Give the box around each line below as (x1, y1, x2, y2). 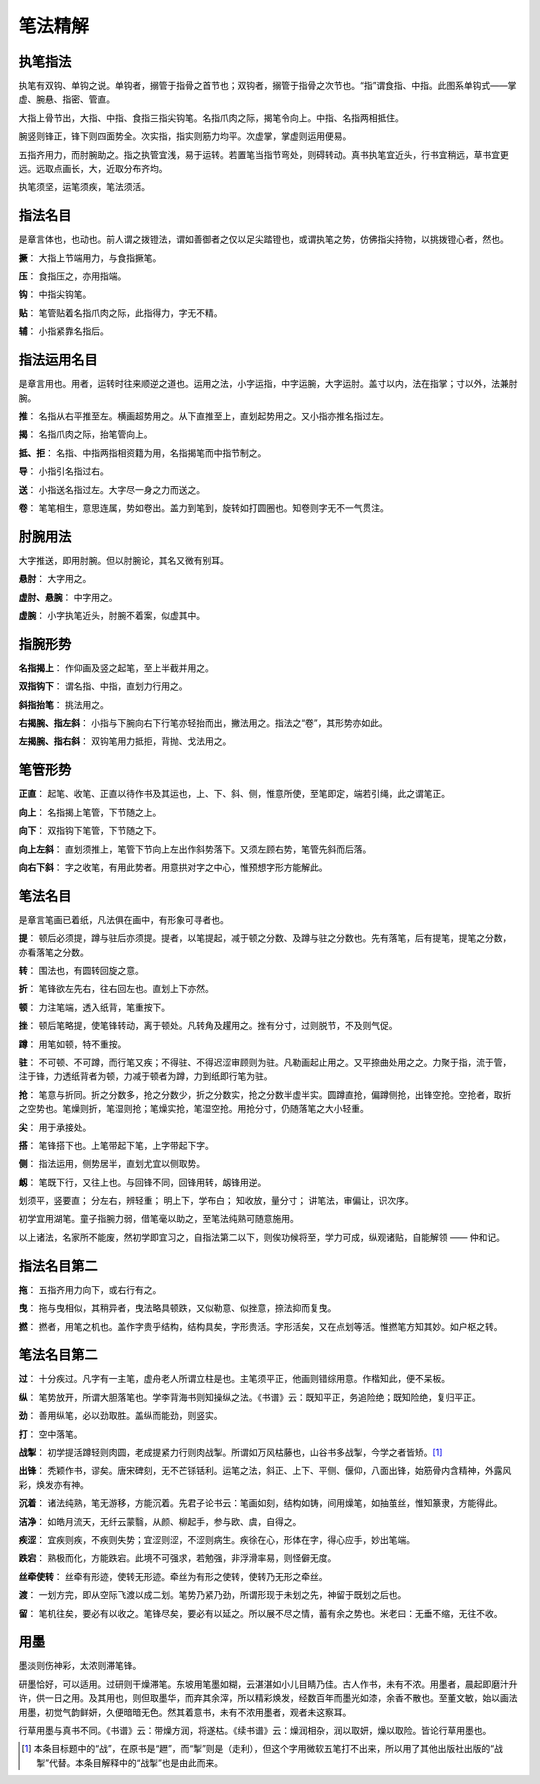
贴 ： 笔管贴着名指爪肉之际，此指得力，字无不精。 (18, 306, 223, 319)
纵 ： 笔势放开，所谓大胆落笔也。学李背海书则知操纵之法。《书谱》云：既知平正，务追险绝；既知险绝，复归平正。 (18, 1391, 481, 1403)
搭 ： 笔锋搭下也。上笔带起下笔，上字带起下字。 (18, 1139, 214, 1151)
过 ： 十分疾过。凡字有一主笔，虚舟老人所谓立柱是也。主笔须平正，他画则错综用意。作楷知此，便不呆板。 (18, 1373, 450, 1385)
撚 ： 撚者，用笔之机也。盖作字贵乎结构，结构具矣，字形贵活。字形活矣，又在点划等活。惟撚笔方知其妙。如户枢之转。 (18, 1320, 503, 1332)
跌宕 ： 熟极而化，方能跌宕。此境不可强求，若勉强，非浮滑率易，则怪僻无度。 (18, 1552, 337, 1564)
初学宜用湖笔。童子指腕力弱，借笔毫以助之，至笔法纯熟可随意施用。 (18, 1213, 299, 1225)
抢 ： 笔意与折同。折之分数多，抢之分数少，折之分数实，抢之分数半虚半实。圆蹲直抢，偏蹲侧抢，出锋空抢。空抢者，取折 (18, 1088, 512, 1100)
